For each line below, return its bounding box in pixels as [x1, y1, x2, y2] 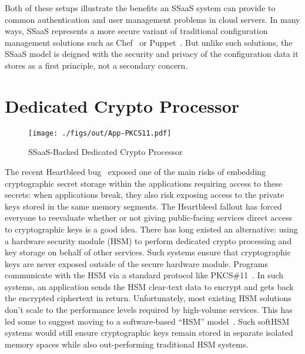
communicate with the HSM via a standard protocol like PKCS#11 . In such [5, 269, 284, 281]
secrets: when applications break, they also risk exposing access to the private [5, 188, 284, 201]
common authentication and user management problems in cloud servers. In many [5, 13, 300, 25]
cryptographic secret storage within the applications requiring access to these [5, 177, 283, 189]
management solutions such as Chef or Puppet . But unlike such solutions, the [5, 36, 293, 48]
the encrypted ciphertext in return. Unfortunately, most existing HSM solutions [5, 292, 291, 304]
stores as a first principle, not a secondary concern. [5, 59, 188, 71]
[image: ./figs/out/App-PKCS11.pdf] [28, 129, 172, 137]
